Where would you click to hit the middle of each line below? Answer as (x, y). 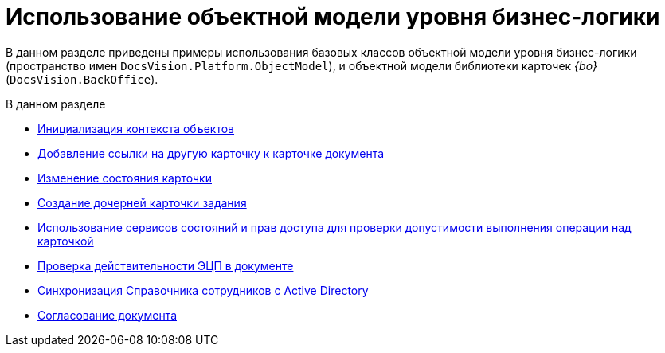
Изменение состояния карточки (125, 178)
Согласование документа (108, 315)
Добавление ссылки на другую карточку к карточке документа (211, 153)
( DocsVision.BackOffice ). (82, 79)
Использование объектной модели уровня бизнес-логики (333, 17)
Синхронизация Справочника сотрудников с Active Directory (203, 290)
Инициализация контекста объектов (136, 128)
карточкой (66, 241)
